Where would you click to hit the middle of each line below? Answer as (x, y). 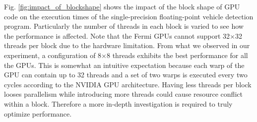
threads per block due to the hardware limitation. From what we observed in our (127, 45)
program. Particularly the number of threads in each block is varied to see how (124, 26)
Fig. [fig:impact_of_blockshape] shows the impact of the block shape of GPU (122, 6)
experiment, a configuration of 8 (53, 55)
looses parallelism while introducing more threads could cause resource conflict (123, 94)
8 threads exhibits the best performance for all (177, 55)
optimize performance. (38, 113)
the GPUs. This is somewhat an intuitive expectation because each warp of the (124, 65)
